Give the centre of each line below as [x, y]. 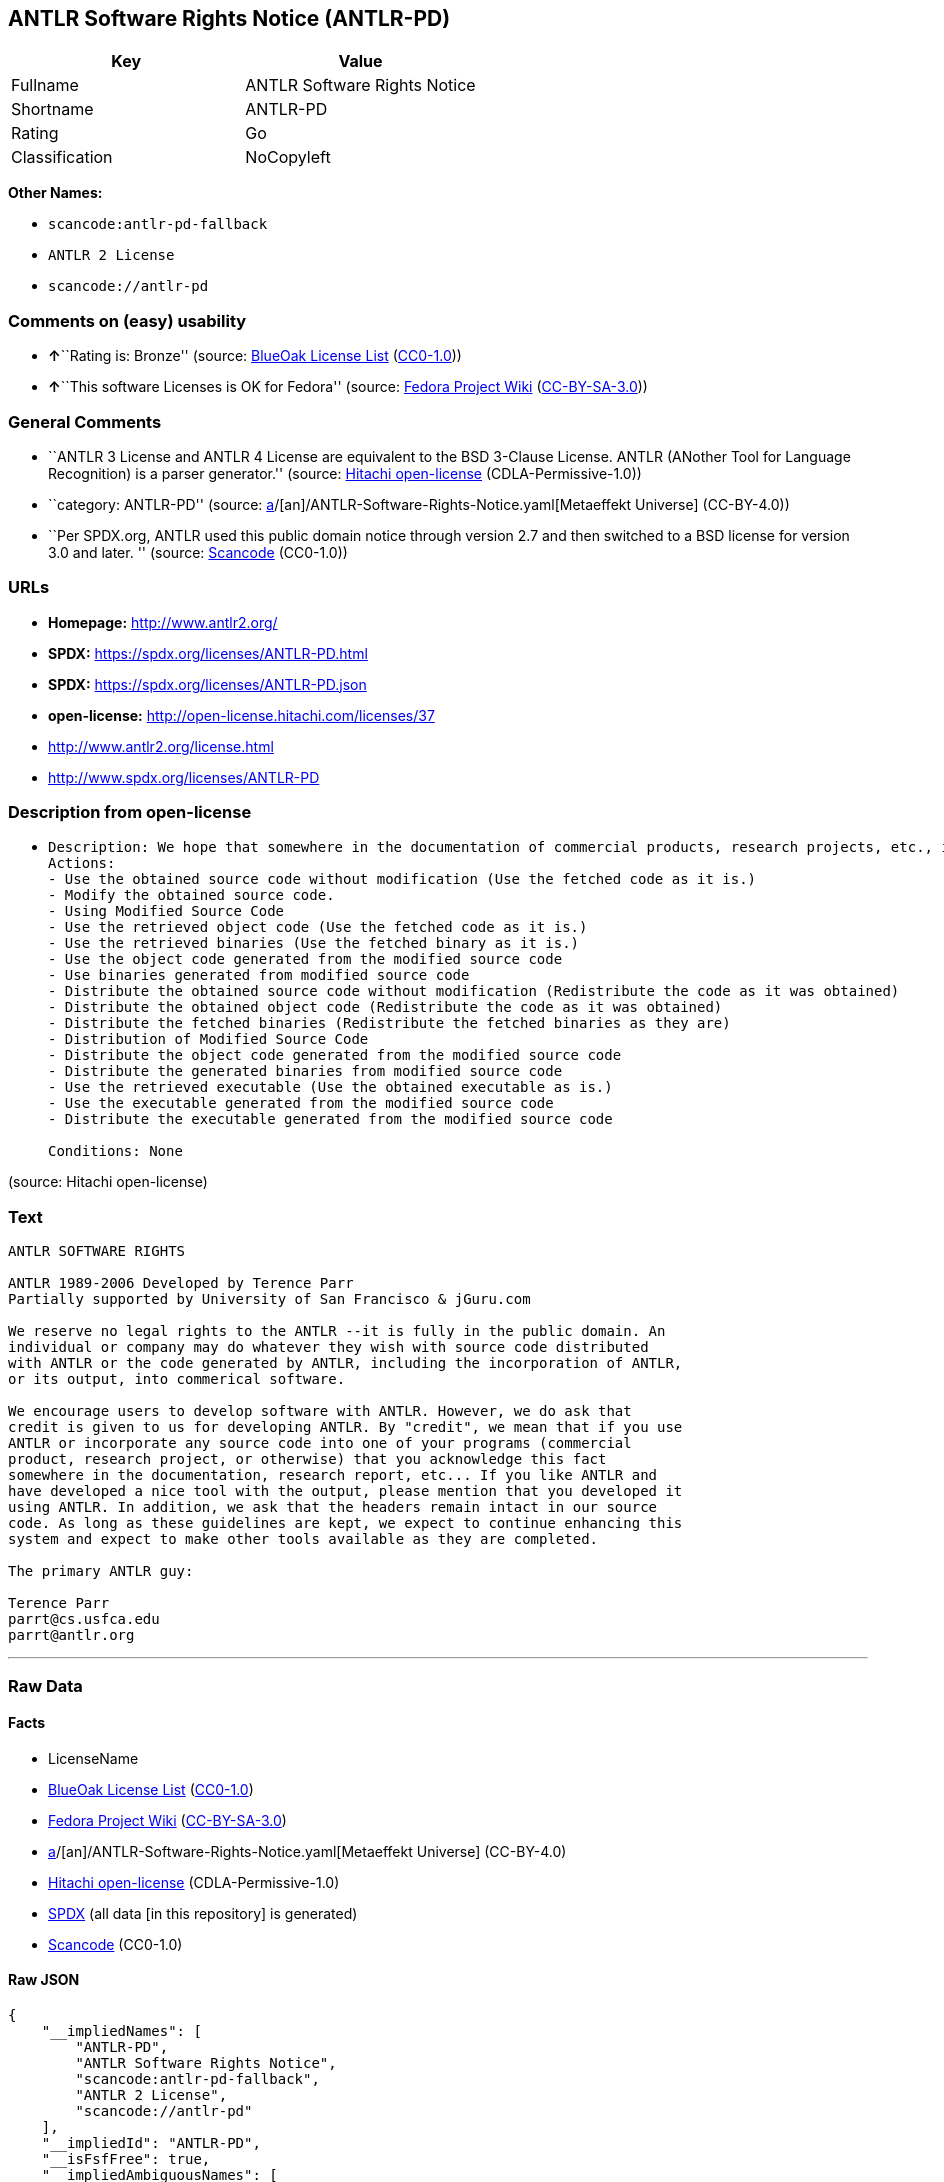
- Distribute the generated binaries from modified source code [305, 1071]
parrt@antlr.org [71, 1635]
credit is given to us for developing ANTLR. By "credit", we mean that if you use [345, 1427]
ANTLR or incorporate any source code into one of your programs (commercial [320, 1443]
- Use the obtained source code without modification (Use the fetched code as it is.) [402, 879]
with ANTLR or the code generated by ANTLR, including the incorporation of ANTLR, [345, 1363]
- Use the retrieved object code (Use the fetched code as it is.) [318, 927]
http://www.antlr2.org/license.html [161, 746]
